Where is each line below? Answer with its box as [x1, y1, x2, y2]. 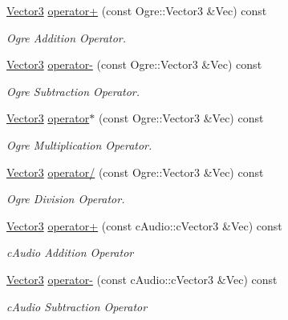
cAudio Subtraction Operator [6, 298, 148, 314]
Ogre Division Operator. [6, 190, 125, 207]
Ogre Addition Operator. [6, 29, 127, 46]
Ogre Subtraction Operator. [6, 82, 140, 99]
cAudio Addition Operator [6, 244, 134, 261]
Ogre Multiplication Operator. [6, 136, 152, 153]
